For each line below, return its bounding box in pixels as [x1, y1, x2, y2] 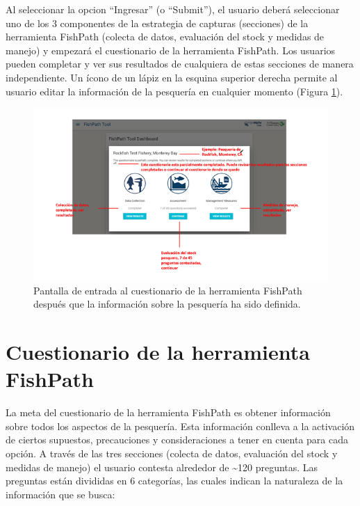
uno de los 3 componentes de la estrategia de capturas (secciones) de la [6, 15, 309, 30]
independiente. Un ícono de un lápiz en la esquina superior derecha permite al [6, 70, 338, 84]
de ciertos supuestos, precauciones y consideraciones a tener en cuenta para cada [6, 432, 349, 447]
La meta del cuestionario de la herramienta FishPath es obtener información [6, 405, 331, 420]
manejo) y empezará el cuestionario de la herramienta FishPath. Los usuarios [6, 42, 336, 57]
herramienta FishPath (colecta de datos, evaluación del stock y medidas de [6, 29, 325, 44]
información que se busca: [6, 487, 115, 501]
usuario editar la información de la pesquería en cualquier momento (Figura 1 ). [6, 84, 343, 98]
